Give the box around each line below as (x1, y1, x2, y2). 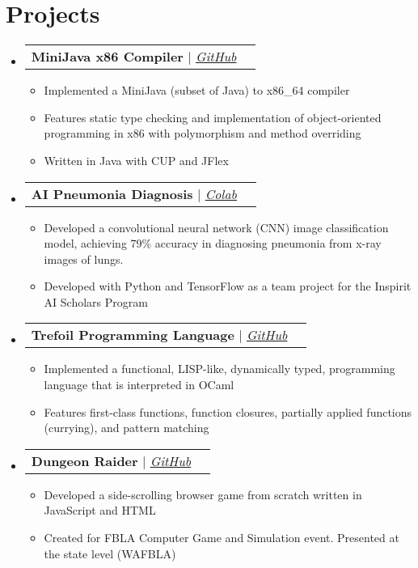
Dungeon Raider (31, 451, 138, 470)
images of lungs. (44, 250, 124, 267)
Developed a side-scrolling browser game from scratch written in (44, 485, 362, 502)
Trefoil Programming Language (31, 325, 234, 345)
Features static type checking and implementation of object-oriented (44, 108, 382, 125)
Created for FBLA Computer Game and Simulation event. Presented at (44, 529, 399, 546)
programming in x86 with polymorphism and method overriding (44, 125, 361, 142)
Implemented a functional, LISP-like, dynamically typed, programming (44, 360, 395, 377)
